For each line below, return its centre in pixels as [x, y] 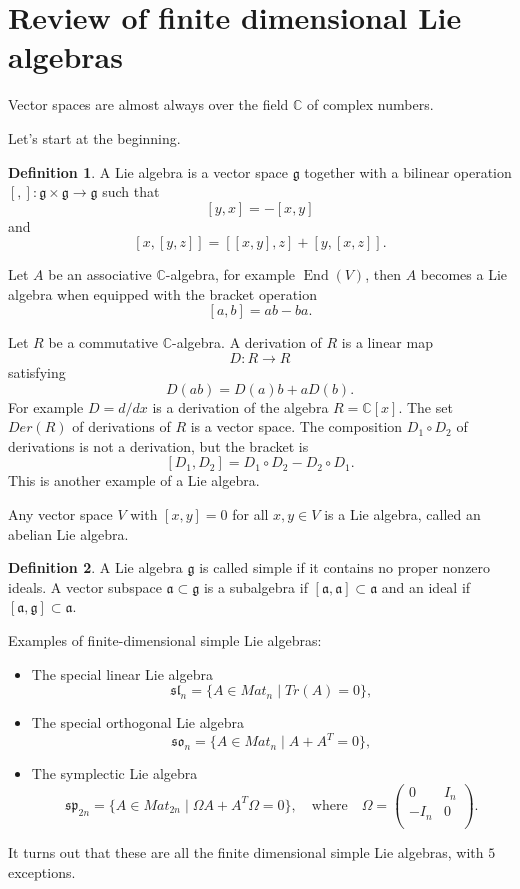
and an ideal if [426, 586]
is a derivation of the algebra [240, 406]
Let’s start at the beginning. [94, 137]
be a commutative [103, 342]
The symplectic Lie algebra [114, 773]
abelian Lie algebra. [68, 533]
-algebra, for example [230, 274]
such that [131, 191]
